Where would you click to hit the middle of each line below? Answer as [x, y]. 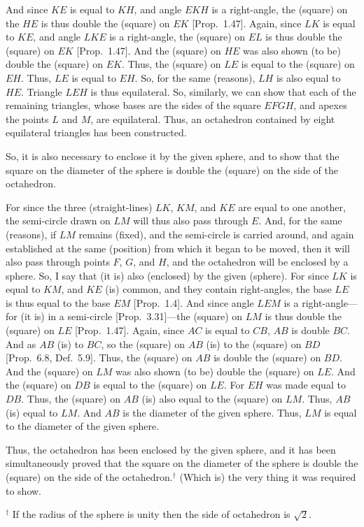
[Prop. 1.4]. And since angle [194, 302]
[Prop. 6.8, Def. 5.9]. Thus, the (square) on [99, 358]
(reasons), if [31, 234]
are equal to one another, [292, 207]
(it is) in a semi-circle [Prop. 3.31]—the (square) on [132, 316]
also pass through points [58, 262]
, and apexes [320, 105]
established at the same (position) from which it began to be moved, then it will [178, 248]
